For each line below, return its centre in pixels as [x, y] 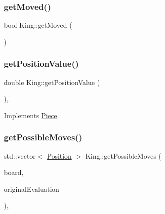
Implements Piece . [32, 115]
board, [14, 172]
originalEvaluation [32, 189]
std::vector [20, 155]
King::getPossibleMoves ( [123, 155]
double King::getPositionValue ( [52, 82]
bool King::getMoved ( [38, 25]
